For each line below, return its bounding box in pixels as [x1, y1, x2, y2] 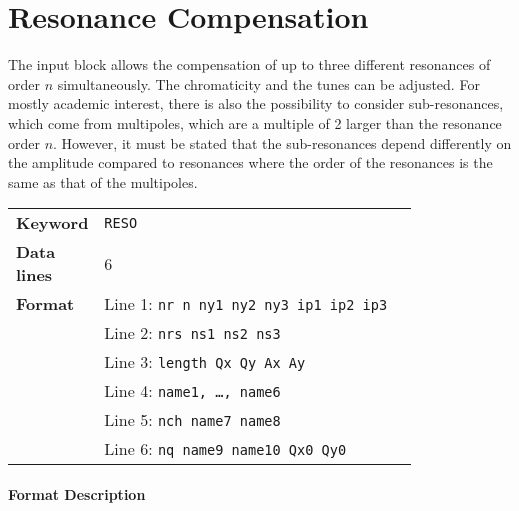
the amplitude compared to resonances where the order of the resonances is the [8, 152, 493, 173]
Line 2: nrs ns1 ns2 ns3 [104, 321, 281, 345]
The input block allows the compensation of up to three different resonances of [8, 54, 491, 75]
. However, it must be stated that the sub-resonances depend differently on [53, 132, 512, 153]
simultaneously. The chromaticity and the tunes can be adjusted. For [57, 73, 480, 94]
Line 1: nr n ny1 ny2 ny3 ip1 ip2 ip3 [104, 292, 388, 316]
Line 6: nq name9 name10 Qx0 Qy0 [104, 437, 347, 461]
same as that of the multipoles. [8, 171, 198, 192]
